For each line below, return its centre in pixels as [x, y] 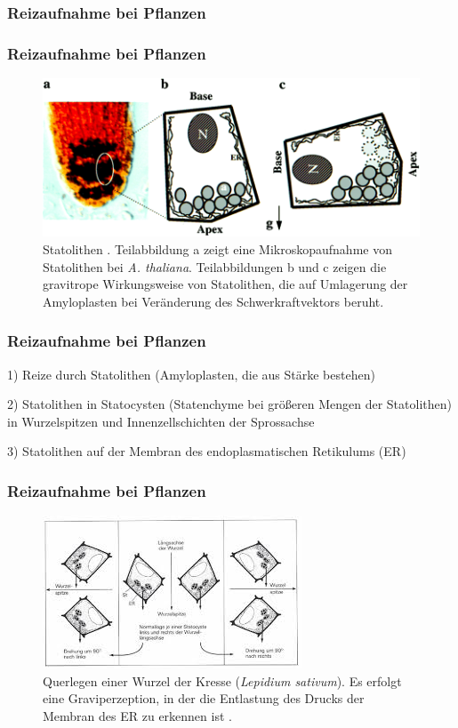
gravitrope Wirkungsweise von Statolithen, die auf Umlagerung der [225, 284]
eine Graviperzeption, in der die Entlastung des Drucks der [204, 698]
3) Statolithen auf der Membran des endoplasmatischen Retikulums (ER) [207, 451]
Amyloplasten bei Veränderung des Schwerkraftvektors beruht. [213, 301]
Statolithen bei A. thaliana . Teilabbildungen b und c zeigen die [215, 266]
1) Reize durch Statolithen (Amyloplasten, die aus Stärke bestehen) [191, 374]
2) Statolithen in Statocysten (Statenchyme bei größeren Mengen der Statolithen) [229, 404]
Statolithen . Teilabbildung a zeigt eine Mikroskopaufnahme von [217, 248]
